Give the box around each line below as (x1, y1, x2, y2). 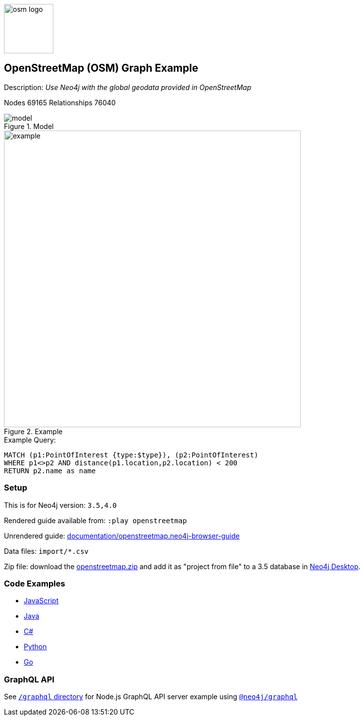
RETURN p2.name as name (4, 466, 96, 475)
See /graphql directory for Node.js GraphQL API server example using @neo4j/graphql (4, 692, 298, 701)
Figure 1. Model (4, 122, 54, 131)
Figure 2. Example (4, 427, 63, 436)
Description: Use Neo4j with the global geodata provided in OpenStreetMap (4, 83, 251, 91)
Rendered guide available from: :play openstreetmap (4, 516, 187, 525)
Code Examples (4, 578, 65, 588)
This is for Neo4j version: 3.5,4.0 (4, 500, 117, 509)
